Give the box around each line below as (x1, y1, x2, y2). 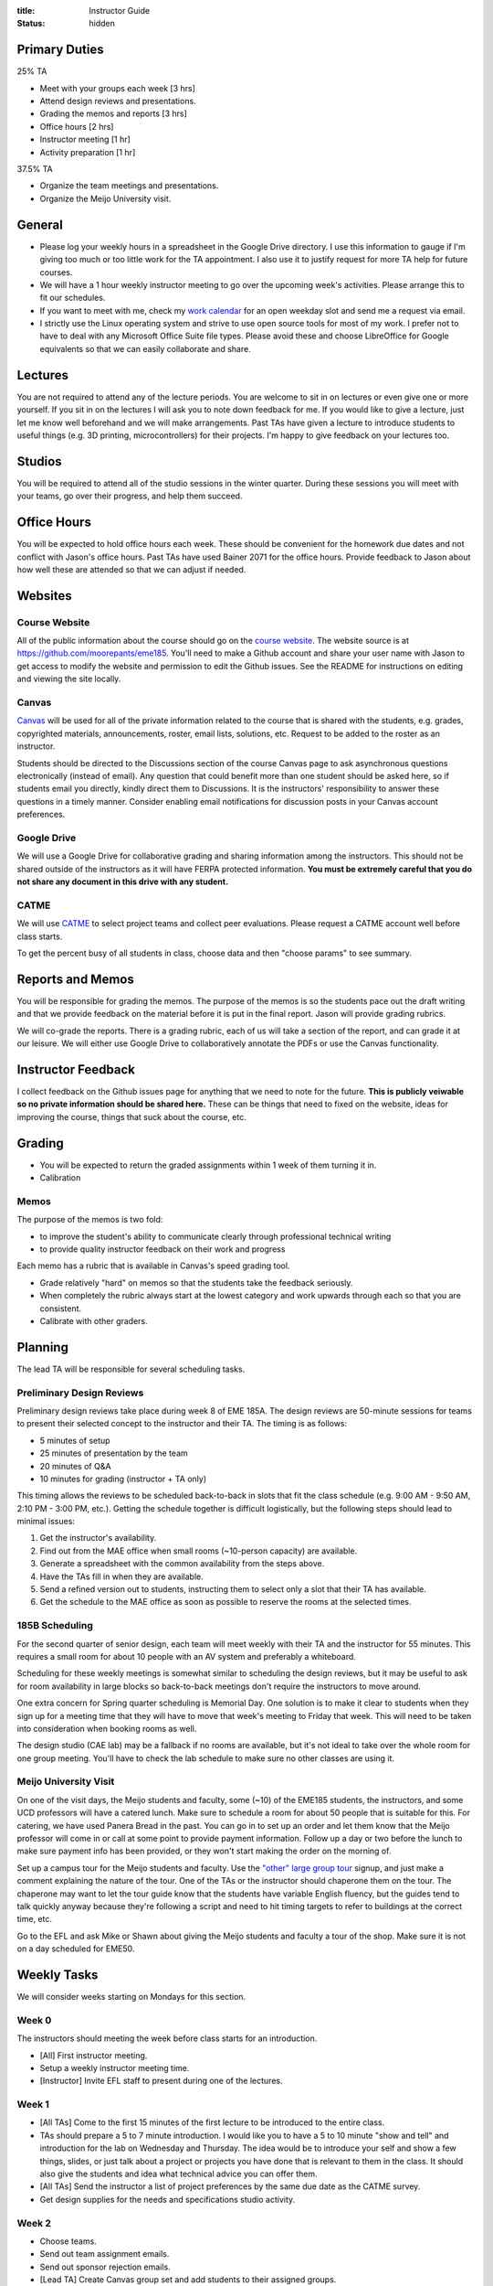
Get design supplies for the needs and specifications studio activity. (39, 2194, 296, 2205)
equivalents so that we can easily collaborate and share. (39, 343, 251, 354)
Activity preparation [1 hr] (39, 146, 136, 157)
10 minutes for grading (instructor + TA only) (39, 1473, 207, 1484)
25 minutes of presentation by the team (39, 1447, 189, 1458)
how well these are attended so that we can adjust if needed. (16, 563, 246, 575)
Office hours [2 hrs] (39, 121, 114, 132)
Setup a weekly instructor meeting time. (39, 2062, 190, 2073)
